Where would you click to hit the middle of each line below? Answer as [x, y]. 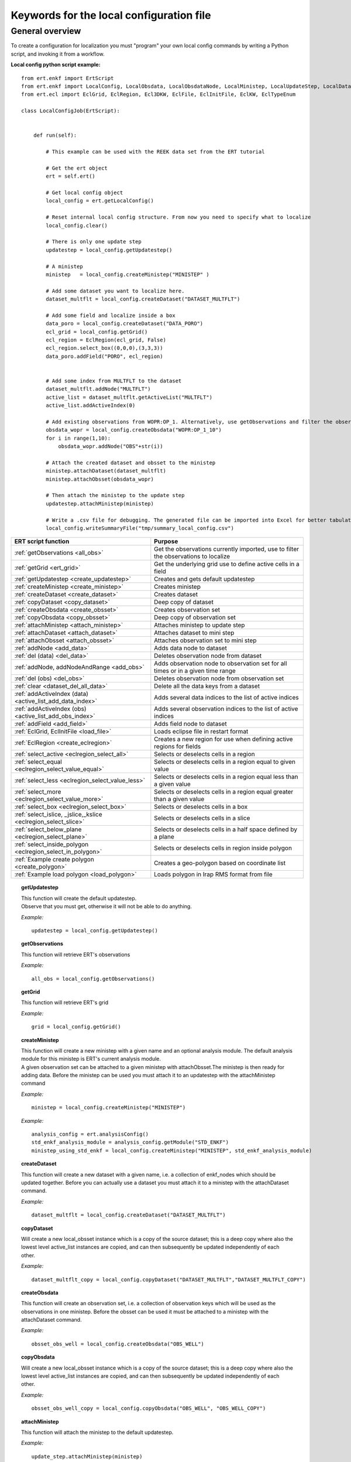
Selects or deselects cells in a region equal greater [224, 792]
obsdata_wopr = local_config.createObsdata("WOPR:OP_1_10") [134, 430]
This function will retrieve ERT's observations [76, 954]
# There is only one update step [94, 242]
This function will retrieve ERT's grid [65, 1002]
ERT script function [42, 542]
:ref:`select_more [38, 792]
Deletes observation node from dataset [208, 656]
